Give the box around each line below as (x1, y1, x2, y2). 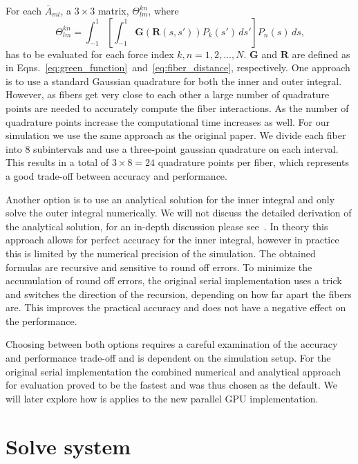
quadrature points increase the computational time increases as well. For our (6, 114, 330, 129)
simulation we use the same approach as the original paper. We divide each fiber (6, 128, 346, 142)
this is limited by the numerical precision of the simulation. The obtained (6, 245, 316, 260)
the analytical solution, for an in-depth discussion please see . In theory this (6, 219, 328, 233)
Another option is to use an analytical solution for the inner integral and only (6, 192, 335, 206)
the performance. (6, 313, 77, 328)
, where (148, 3, 179, 17)
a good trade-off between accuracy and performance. (6, 168, 227, 183)
